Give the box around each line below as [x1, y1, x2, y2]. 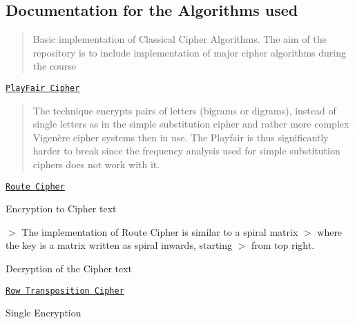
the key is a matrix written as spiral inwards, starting [6, 238, 233, 252]
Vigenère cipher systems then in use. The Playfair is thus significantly [32, 130, 329, 144]
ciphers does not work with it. [32, 157, 160, 172]
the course [32, 59, 77, 73]
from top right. [251, 238, 315, 252]
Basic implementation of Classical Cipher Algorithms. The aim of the [32, 32, 327, 46]
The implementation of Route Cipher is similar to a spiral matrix [21, 224, 298, 239]
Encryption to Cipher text [6, 201, 117, 216]
